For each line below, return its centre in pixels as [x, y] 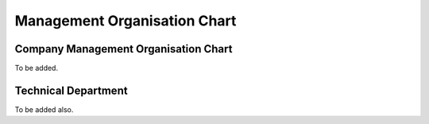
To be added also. [44, 109]
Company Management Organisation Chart [124, 49]
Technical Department [71, 90]
